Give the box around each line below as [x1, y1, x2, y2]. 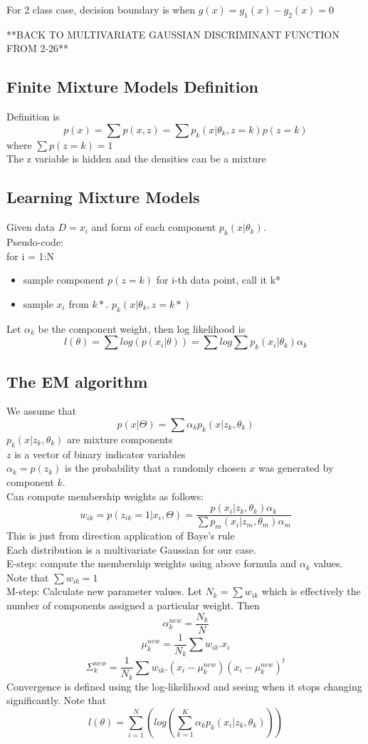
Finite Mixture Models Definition [6, 76, 258, 98]
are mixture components [67, 431, 173, 446]
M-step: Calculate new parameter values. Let [6, 584, 202, 599]
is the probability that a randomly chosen [65, 460, 246, 475]
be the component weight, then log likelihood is [38, 321, 246, 336]
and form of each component [91, 219, 216, 234]
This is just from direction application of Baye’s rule [6, 527, 235, 542]
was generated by [258, 460, 334, 475]
